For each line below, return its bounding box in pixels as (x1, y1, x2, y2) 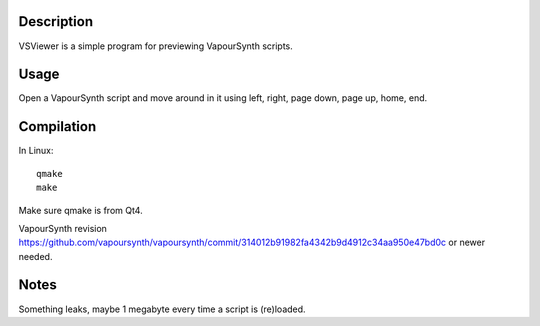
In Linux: (18, 145, 54, 157)
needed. (18, 250, 53, 262)
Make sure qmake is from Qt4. (18, 204, 144, 216)
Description (18, 13, 94, 30)
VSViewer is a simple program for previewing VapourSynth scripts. (18, 40, 294, 52)
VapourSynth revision (18, 222, 107, 234)
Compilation (18, 118, 97, 135)
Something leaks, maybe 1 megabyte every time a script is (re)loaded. (18, 303, 306, 315)
